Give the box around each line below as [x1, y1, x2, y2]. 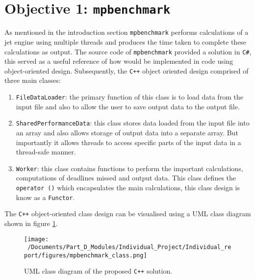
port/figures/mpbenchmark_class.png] [24, 252, 147, 259]
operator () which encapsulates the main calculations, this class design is [16, 182, 240, 192]
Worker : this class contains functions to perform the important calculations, [16, 163, 243, 173]
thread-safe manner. [16, 147, 76, 157]
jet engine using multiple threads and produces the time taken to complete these [4, 36, 247, 47]
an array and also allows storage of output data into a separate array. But [16, 127, 238, 137]
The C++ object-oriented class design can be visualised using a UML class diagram [4, 208, 251, 219]
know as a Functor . [16, 192, 75, 202]
